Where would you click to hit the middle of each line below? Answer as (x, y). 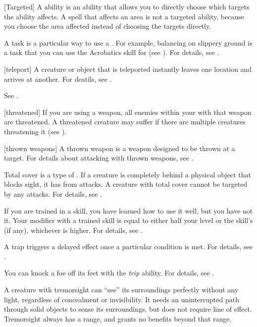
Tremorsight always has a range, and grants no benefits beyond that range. (118, 318)
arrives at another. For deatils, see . (58, 79)
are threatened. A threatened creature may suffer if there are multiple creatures (125, 122)
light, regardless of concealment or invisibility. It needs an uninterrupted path (122, 299)
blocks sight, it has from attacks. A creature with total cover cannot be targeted (126, 184)
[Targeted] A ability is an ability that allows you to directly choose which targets (127, 6)
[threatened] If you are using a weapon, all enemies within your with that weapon (128, 112)
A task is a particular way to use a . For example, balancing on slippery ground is (128, 42)
